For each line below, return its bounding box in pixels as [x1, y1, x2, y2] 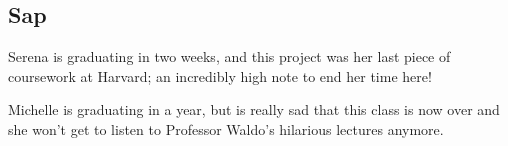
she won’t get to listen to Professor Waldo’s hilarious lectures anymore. [8, 118, 444, 139]
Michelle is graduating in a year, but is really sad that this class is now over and [8, 99, 500, 120]
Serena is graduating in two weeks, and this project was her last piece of [8, 46, 451, 67]
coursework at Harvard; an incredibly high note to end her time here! [8, 65, 432, 86]
